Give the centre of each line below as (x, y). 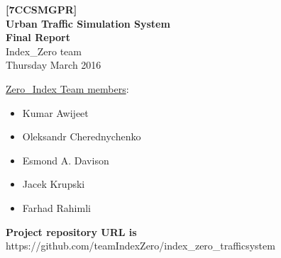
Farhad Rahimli (56, 207)
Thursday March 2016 (54, 65)
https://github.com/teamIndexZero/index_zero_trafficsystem (140, 246)
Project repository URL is (71, 231)
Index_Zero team (44, 51)
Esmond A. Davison (66, 160)
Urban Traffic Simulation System (88, 23)
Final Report (38, 37)
